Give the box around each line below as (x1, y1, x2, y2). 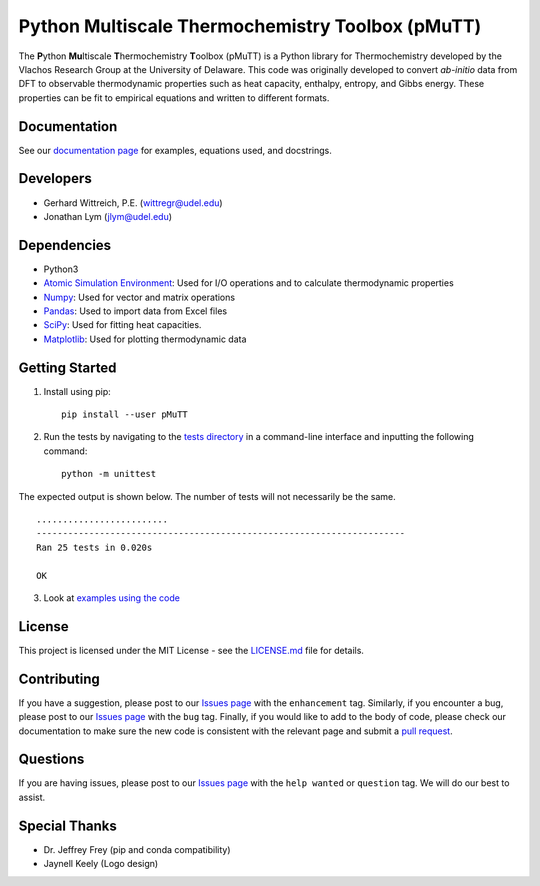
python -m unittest (61, 468, 157, 480)
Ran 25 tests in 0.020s (36, 541, 153, 553)
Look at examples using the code (43, 591, 180, 604)
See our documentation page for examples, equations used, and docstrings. (18, 144, 332, 156)
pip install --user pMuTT (61, 409, 189, 420)
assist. (18, 791, 46, 803)
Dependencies (18, 236, 112, 254)
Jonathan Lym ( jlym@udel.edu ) (43, 210, 173, 222)
